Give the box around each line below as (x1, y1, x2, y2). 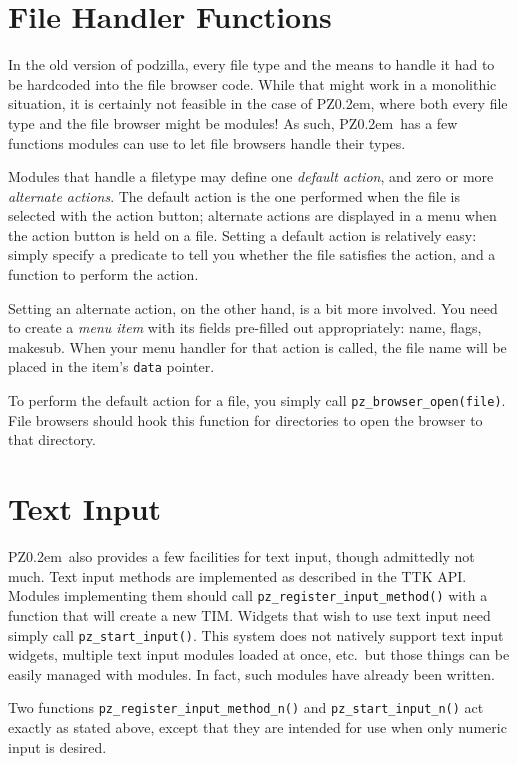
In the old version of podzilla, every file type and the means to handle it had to (8, 54, 495, 75)
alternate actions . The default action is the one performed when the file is (8, 185, 460, 206)
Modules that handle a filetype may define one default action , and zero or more (8, 166, 494, 187)
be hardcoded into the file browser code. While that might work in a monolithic (8, 73, 497, 94)
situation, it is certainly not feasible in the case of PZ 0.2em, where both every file (8, 93, 508, 114)
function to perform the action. (8, 264, 199, 285)
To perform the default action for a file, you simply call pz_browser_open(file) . (8, 390, 506, 411)
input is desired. (8, 736, 107, 757)
